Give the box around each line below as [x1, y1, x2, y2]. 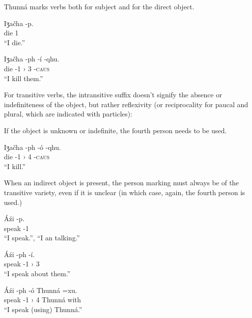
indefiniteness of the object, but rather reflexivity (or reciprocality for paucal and [4, 99, 249, 109]
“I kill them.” [4, 73, 43, 83]
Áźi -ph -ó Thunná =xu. [4, 285, 77, 295]
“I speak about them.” [4, 268, 71, 279]
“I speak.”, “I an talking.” [4, 232, 80, 243]
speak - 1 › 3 [4, 259, 40, 269]
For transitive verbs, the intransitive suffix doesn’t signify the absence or [4, 89, 222, 100]
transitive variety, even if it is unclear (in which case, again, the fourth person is [4, 187, 245, 197]
